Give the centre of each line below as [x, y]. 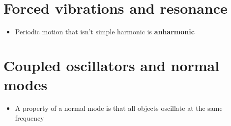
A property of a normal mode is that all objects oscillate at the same [119, 108]
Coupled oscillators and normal [112, 65]
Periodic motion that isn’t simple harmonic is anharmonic [105, 32]
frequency [29, 117]
